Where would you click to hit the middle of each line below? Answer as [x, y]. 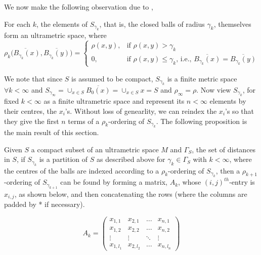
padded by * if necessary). [45, 204]
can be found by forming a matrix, [114, 182]
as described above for [131, 159]
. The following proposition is [202, 121]
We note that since [33, 78]
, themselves [232, 24]
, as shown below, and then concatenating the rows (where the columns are [131, 194]
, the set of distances [224, 149]
